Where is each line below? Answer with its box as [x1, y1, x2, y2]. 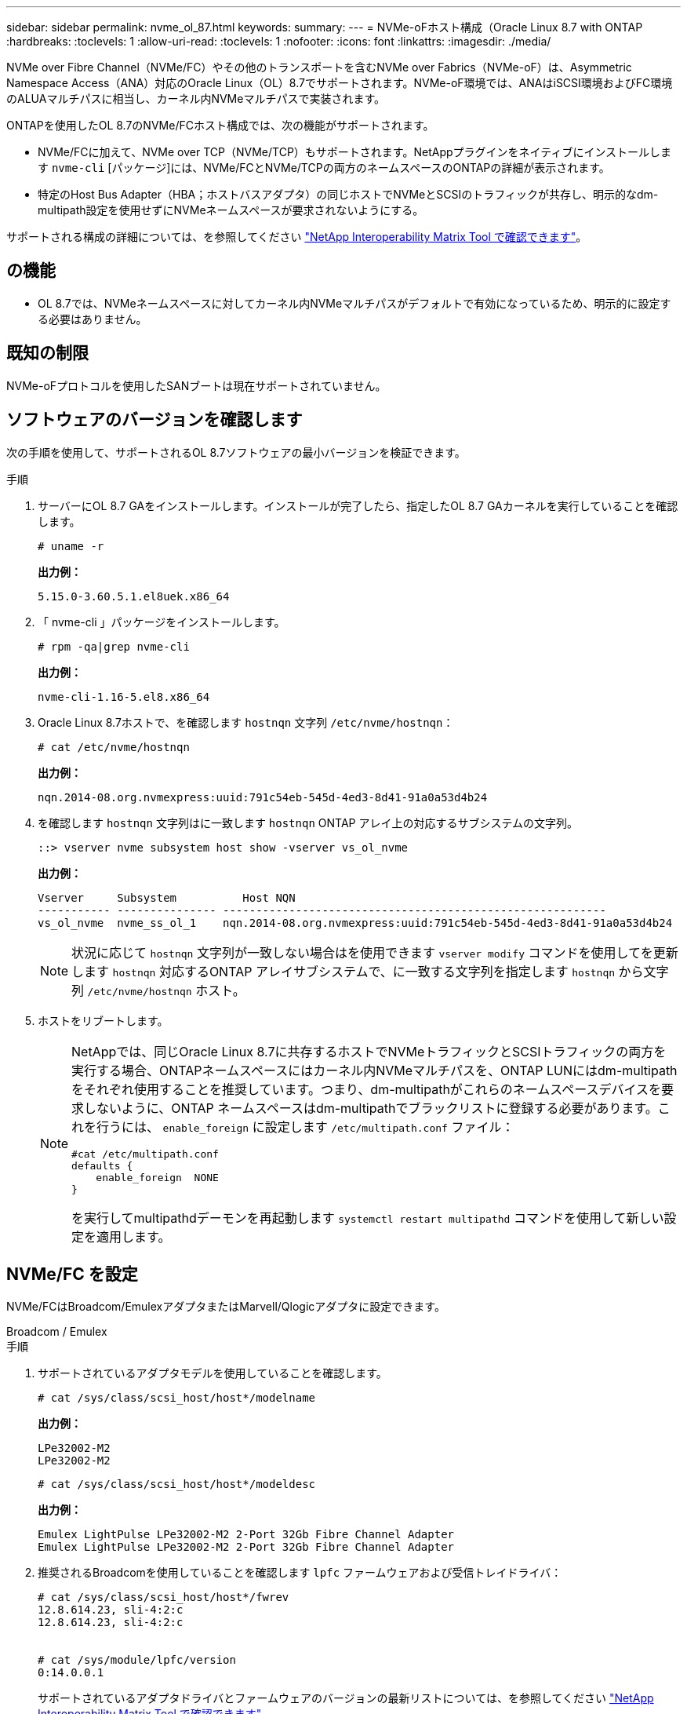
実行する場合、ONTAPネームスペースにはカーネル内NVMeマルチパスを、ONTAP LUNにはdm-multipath [71, 1062, 678, 1078]
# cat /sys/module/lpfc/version [38, 1654, 236, 1667]
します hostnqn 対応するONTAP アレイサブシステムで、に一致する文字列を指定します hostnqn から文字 [71, 963, 669, 979]
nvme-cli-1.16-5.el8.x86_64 [38, 690, 210, 703]
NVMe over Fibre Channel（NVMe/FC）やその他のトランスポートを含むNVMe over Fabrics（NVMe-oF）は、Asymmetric [6, 60, 632, 74]
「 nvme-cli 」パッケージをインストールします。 [38, 614, 285, 629]
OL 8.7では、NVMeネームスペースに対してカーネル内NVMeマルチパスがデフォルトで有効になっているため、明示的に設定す [38, 296, 671, 310]
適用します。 [96, 1228, 171, 1245]
